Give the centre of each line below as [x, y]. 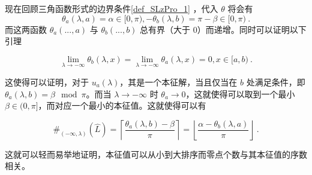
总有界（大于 [165, 29]
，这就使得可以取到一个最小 [240, 93]
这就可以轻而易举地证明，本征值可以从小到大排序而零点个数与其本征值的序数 [156, 154]
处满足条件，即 [276, 82]
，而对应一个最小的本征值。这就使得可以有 [122, 105]
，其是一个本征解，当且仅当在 [178, 82]
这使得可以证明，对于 [47, 82]
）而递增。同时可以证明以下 [252, 29]
